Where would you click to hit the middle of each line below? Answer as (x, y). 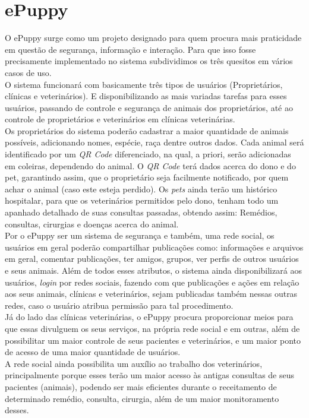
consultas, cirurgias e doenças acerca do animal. (92, 224)
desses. (17, 410)
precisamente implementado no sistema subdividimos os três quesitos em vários (149, 61)
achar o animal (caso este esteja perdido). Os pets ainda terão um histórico (141, 189)
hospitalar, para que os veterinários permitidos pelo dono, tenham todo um (142, 200)
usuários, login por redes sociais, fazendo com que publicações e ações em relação (152, 282)
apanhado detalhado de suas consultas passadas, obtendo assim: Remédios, (141, 212)
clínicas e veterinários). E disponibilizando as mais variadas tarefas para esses (146, 96)
